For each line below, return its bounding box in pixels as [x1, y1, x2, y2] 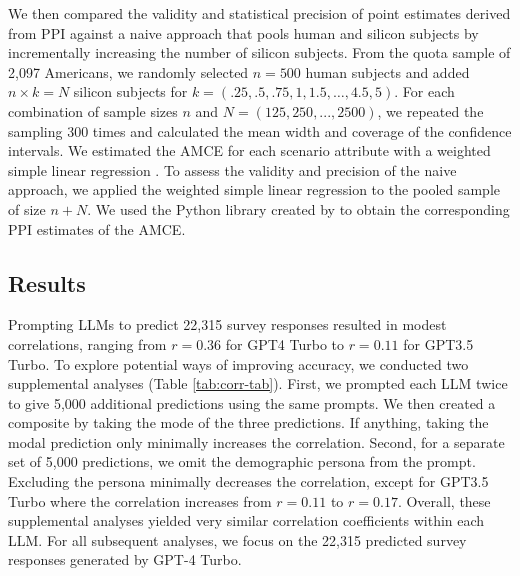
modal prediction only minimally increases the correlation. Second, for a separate [8, 431, 505, 452]
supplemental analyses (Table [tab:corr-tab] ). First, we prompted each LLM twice [8, 373, 508, 394]
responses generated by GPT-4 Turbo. [8, 549, 242, 570]
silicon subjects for [73, 81, 188, 102]
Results [8, 267, 86, 298]
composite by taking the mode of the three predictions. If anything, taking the [8, 412, 489, 433]
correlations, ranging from [8, 333, 167, 354]
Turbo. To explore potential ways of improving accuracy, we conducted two [8, 353, 469, 374]
